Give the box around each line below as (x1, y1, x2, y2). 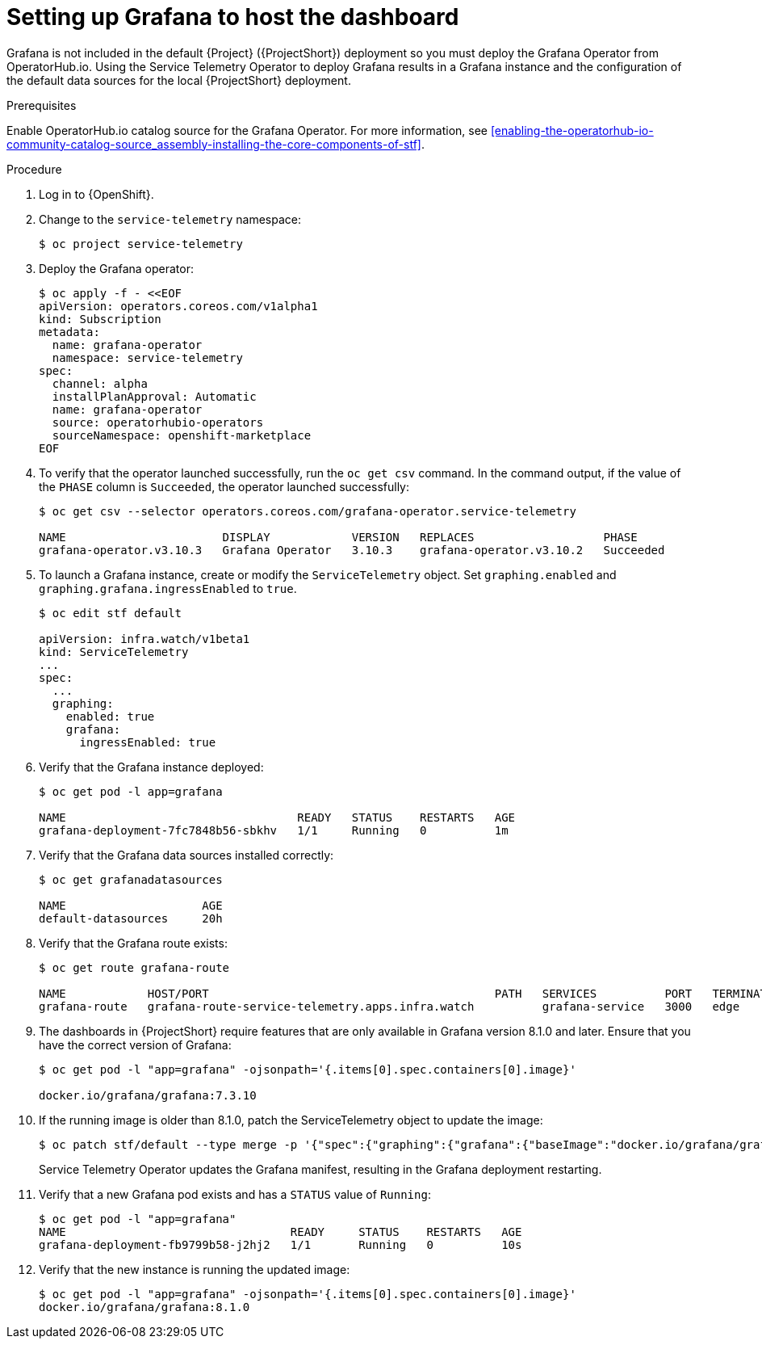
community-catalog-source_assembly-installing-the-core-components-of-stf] (6, 137, 421, 151)
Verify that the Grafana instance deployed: (39, 759, 264, 774)
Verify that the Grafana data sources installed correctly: (39, 847, 334, 862)
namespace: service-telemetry (52, 351, 243, 364)
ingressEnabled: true (79, 735, 216, 749)
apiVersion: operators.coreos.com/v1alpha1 (39, 299, 318, 313)
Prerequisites (6, 98, 77, 112)
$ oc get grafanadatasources (39, 872, 223, 886)
